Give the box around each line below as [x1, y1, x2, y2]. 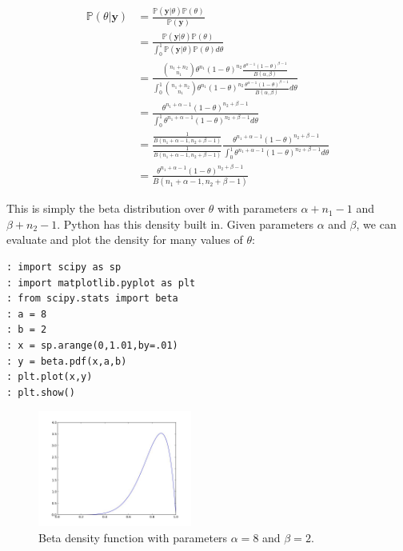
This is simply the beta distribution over [6, 200, 205, 217]
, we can [356, 215, 397, 232]
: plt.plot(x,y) [6, 371, 93, 383]
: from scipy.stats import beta [6, 293, 178, 305]
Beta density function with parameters [38, 529, 228, 546]
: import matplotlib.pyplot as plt [6, 277, 196, 289]
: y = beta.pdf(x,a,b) [6, 355, 127, 367]
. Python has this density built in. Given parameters [57, 215, 314, 232]
